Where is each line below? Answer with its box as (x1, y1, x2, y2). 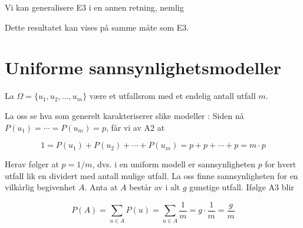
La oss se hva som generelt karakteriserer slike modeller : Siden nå (5, 109, 244, 121)
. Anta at (84, 181, 118, 193)
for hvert (265, 158, 297, 170)
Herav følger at (5, 158, 59, 170)
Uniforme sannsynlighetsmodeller (5, 55, 282, 80)
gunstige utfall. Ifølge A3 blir (189, 181, 294, 193)
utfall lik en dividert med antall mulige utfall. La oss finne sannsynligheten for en (5, 169, 298, 181)
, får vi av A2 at (106, 121, 165, 133)
